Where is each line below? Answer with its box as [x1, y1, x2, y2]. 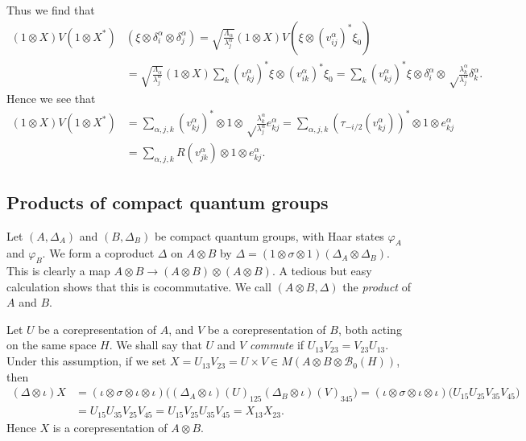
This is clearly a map [6, 262, 110, 279]
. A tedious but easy [271, 262, 372, 279]
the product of [342, 278, 411, 295]
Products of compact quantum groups [6, 189, 329, 214]
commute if [249, 336, 304, 353]
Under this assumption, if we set [6, 352, 167, 369]
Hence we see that [6, 90, 96, 107]
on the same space [6, 336, 97, 353]
